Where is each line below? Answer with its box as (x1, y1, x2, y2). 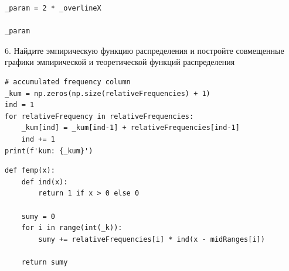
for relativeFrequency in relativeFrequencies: (5, 112, 194, 121)
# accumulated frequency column (5, 77, 131, 86)
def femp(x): (5, 166, 55, 175)
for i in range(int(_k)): (21, 224, 123, 232)
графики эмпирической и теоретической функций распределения (5, 56, 235, 68)
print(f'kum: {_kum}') (5, 146, 93, 155)
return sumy (21, 258, 68, 266)
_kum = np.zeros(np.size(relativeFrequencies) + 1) (5, 89, 210, 98)
